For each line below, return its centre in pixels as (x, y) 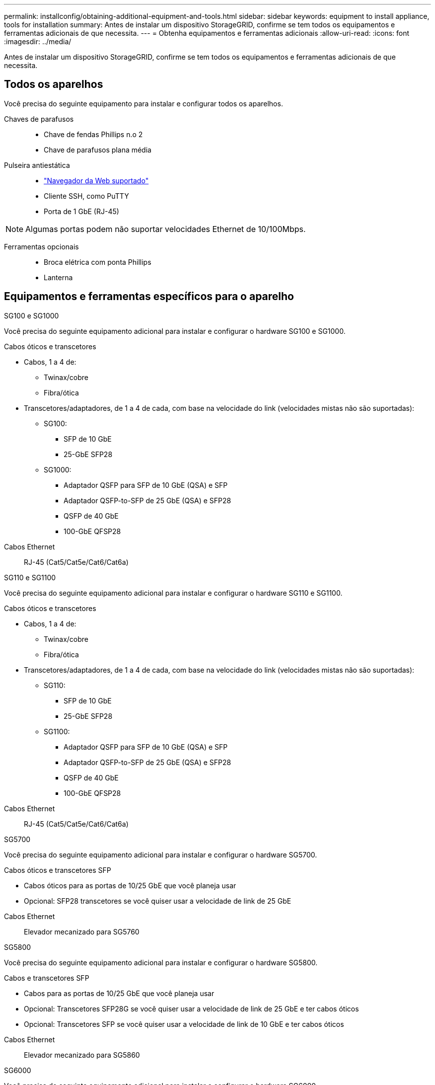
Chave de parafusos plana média (98, 150)
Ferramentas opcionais (41, 246)
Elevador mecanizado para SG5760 (82, 931)
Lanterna (58, 277)
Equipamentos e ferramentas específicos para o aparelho (149, 297)
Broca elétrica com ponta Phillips (98, 262)
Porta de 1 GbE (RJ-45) (81, 211)
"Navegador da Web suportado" (96, 180)
